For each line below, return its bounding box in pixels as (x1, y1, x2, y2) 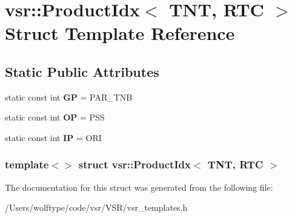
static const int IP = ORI (5, 131, 102, 144)
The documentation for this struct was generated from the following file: (5, 180, 273, 193)
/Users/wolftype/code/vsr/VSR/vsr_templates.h (5, 201, 188, 214)
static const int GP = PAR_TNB (5, 90, 133, 103)
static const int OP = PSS (5, 111, 105, 124)
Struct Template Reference (5, 21, 235, 45)
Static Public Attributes (5, 62, 159, 81)
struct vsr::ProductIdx (78, 157, 191, 172)
